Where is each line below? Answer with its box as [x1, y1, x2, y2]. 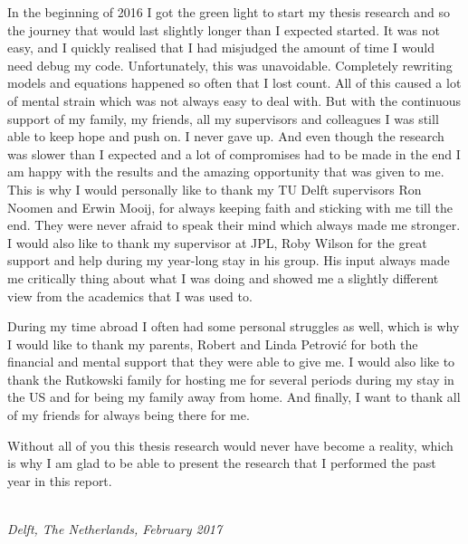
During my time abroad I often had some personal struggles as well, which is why [7, 317, 460, 336]
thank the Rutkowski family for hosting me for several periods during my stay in [7, 369, 454, 388]
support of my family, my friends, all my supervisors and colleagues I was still [7, 109, 439, 128]
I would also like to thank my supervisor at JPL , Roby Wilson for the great [7, 233, 427, 252]
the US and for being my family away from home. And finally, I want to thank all [7, 387, 461, 406]
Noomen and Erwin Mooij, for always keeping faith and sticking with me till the [7, 197, 454, 216]
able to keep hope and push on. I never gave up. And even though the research [7, 127, 444, 146]
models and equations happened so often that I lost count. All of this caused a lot [7, 73, 462, 92]
